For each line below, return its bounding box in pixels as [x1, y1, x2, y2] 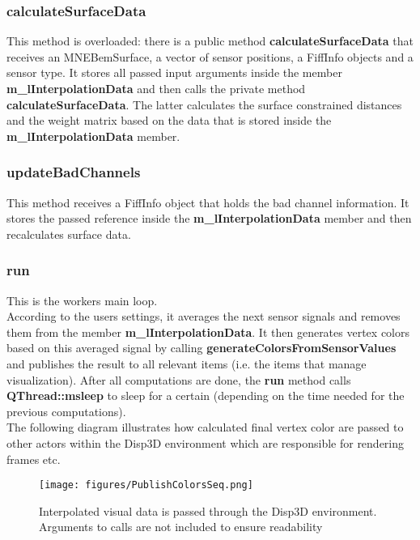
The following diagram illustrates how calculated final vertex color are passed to [6, 419, 404, 436]
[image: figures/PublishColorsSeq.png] [39, 479, 253, 491]
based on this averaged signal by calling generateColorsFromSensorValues [6, 339, 397, 356]
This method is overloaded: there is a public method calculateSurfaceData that [6, 32, 414, 49]
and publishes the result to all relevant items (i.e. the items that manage [6, 355, 367, 372]
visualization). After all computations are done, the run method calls [6, 371, 351, 388]
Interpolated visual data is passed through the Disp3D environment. [39, 502, 377, 519]
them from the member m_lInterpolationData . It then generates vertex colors [6, 323, 409, 340]
